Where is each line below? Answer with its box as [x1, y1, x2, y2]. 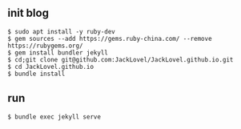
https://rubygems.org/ [7, 42, 83, 50]
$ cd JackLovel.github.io [7, 62, 94, 71]
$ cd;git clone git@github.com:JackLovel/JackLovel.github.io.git [7, 55, 234, 63]
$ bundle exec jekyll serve [7, 112, 102, 121]
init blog [7, 6, 50, 20]
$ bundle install [7, 70, 66, 78]
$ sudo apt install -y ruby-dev [7, 27, 115, 35]
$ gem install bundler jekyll [7, 48, 109, 57]
